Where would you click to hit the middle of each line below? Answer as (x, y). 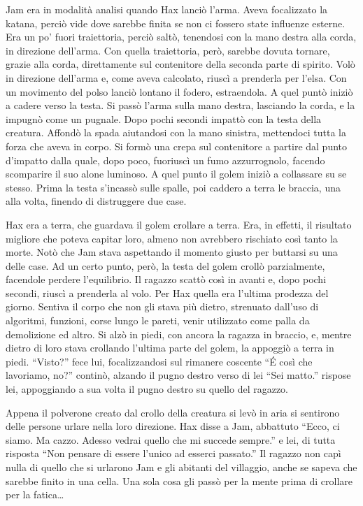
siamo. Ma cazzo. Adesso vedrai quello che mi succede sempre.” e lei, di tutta (171, 439)
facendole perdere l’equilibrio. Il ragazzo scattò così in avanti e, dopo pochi (166, 279)
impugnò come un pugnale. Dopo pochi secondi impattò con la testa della (164, 118)
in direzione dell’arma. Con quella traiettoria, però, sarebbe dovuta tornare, (168, 50)
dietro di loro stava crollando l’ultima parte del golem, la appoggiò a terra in (170, 348)
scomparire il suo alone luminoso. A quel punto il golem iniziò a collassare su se (176, 174)
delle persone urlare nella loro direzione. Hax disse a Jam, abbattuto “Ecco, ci (173, 426)
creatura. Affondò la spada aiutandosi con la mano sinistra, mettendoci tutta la (176, 132)
